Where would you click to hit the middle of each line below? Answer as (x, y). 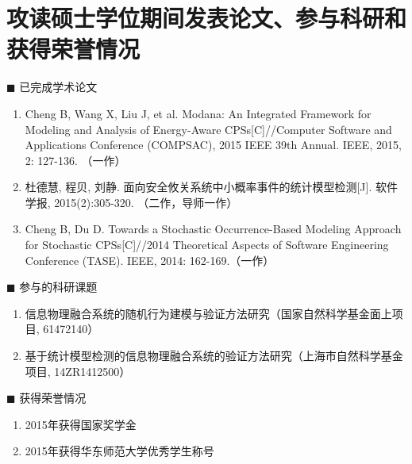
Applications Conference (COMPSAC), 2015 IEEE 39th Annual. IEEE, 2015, (213, 145)
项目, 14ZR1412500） (78, 371)
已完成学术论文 (58, 87)
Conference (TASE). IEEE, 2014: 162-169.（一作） (150, 260)
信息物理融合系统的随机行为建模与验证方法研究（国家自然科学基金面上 (208, 313)
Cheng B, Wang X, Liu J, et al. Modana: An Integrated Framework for (198, 113)
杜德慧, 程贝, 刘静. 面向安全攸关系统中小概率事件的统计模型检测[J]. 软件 (211, 187)
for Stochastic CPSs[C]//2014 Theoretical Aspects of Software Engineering (207, 245)
